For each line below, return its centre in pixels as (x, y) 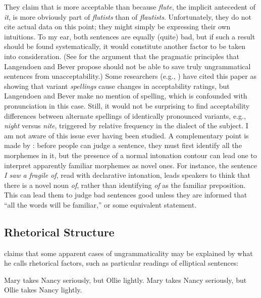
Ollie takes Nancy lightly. (43, 290)
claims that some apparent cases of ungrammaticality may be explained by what (128, 253)
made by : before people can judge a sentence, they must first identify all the (123, 145)
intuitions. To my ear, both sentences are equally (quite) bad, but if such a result (130, 36)
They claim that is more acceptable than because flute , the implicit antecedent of (130, 7)
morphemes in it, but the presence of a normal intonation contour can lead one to (130, 155)
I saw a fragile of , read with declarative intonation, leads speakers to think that (127, 175)
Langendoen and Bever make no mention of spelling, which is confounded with (126, 96)
